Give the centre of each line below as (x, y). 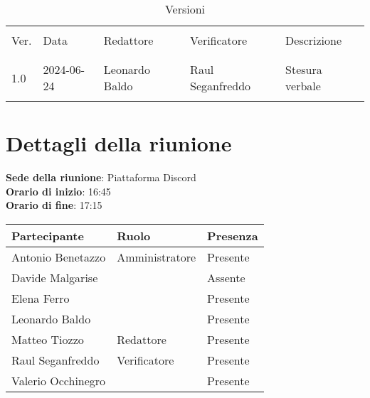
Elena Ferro (41, 298)
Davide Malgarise (55, 277)
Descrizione (314, 40)
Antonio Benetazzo (59, 257)
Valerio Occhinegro (59, 380)
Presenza (233, 235)
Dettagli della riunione (119, 143)
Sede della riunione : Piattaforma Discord (101, 177)
